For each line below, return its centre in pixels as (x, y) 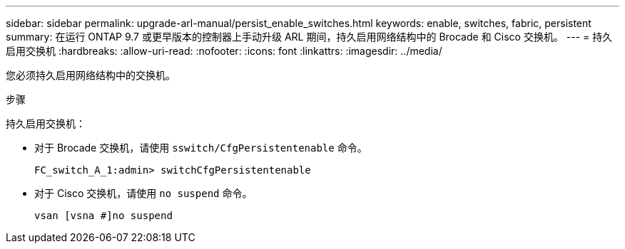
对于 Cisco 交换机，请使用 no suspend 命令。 (143, 193)
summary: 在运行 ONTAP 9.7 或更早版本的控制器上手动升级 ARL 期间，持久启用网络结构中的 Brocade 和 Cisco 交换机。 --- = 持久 (309, 37)
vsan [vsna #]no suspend (103, 216)
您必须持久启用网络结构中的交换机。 (91, 75)
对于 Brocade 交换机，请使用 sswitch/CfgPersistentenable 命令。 (201, 148)
